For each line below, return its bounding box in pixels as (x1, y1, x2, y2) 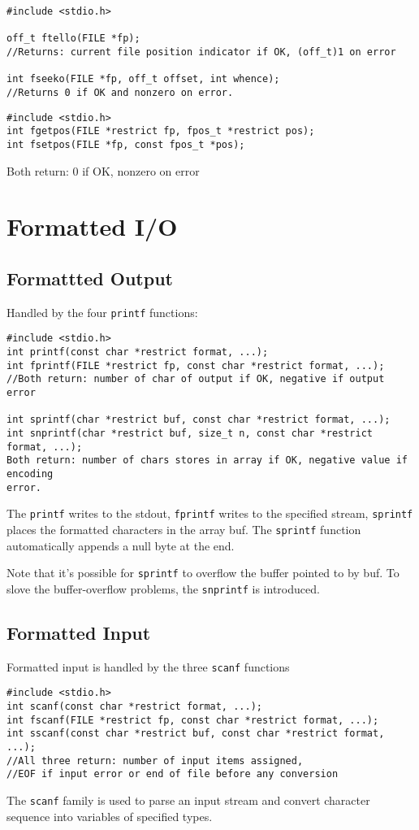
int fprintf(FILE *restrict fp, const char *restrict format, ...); (6, 359, 385, 372)
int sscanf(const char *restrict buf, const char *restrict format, (6, 728, 385, 740)
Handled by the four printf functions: (6, 303, 198, 320)
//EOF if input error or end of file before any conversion (6, 768, 339, 780)
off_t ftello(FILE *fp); (6, 33, 140, 45)
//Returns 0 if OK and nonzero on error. (6, 86, 234, 98)
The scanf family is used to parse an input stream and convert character (6, 791, 370, 808)
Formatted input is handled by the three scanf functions (6, 658, 290, 675)
